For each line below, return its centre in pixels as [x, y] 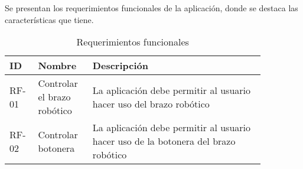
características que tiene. [49, 19]
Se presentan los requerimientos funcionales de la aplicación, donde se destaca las [151, 8]
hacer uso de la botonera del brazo [164, 141]
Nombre [57, 66]
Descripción [120, 66]
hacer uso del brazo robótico [151, 103]
